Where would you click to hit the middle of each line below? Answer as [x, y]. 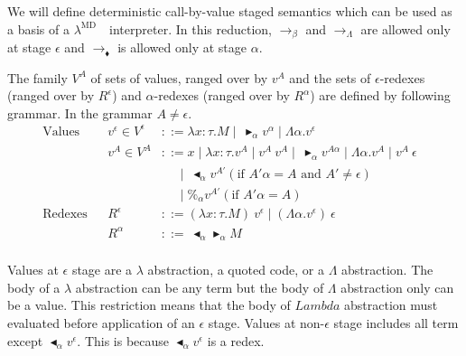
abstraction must [391, 305]
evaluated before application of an [101, 323]
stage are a [102, 270]
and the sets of [330, 77]
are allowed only [405, 28]
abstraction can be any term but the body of [200, 287]
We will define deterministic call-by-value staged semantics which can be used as [230, 11]
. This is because [123, 340]
